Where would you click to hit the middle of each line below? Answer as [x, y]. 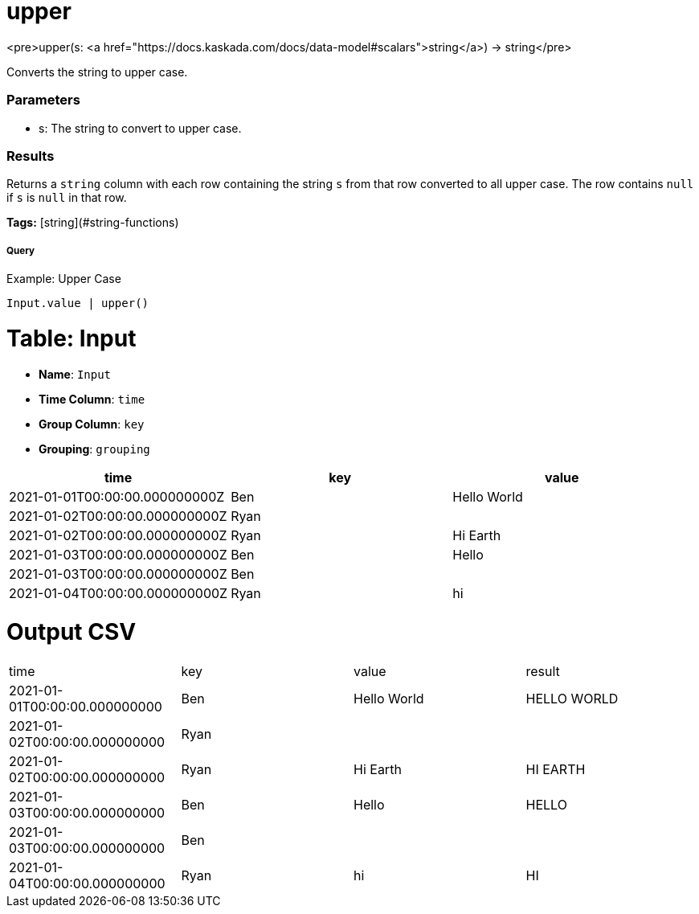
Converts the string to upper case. [97, 72]
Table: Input [72, 338]
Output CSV [72, 632]
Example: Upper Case [64, 279]
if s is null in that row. [67, 198]
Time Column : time [92, 399]
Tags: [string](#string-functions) [93, 223]
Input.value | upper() [78, 303]
